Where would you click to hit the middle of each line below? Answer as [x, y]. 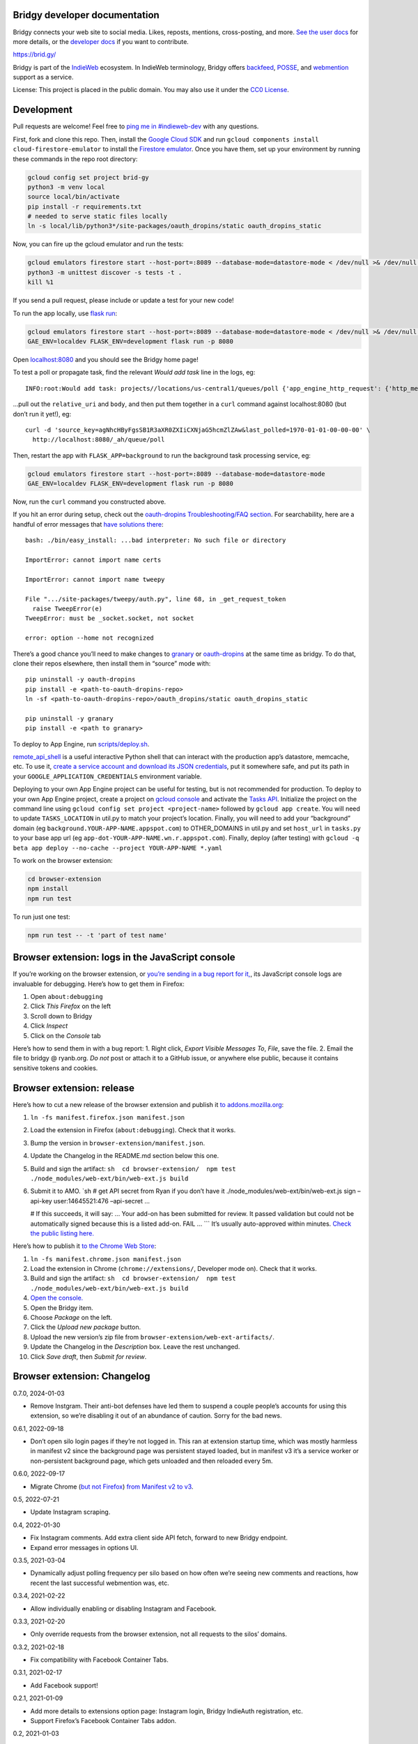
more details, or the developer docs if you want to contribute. [101, 41]
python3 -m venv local [66, 187]
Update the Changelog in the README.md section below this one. [125, 1156]
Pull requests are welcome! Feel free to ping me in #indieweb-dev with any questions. [136, 126]
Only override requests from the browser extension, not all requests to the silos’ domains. [158, 1634]
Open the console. [57, 1298]
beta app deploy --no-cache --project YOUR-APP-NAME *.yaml [118, 848]
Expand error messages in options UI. [84, 1547]
